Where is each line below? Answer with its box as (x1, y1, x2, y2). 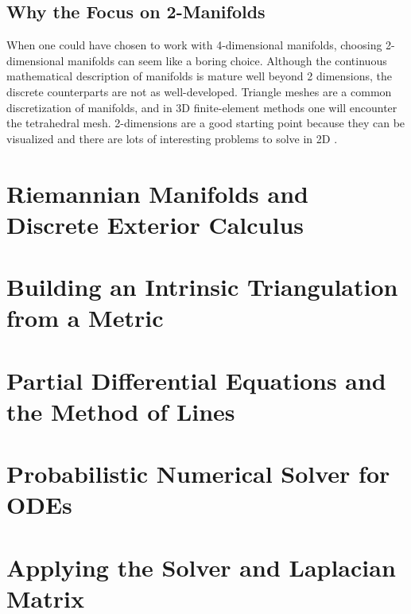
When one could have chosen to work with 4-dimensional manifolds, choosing (6, 37, 382, 53)
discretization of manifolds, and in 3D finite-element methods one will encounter (6, 99, 397, 115)
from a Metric (6, 301, 164, 334)
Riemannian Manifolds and (6, 177, 308, 209)
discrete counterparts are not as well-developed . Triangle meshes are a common (6, 83, 392, 99)
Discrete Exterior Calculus (6, 208, 304, 240)
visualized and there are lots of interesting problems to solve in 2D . (6, 130, 338, 146)
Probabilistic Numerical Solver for (6, 457, 390, 490)
